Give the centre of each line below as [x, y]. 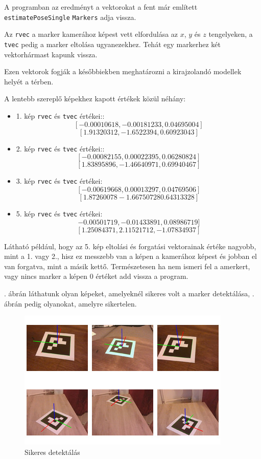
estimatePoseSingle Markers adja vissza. [70, 17]
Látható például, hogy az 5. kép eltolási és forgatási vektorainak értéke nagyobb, [130, 246]
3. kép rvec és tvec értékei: [59, 181]
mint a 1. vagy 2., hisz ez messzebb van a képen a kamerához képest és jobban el [130, 256]
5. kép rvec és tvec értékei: [59, 213]
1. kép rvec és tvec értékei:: [60, 115]
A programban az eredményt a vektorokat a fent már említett [101, 7]
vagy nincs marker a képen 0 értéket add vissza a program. [96, 276]
